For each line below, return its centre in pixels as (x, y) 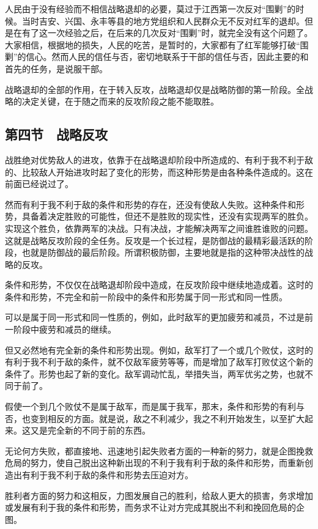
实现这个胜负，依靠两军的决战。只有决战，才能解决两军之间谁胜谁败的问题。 (159, 228)
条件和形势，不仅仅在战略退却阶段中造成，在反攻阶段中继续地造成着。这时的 (159, 285)
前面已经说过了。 (39, 184)
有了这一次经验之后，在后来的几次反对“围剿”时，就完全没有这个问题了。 (167, 33)
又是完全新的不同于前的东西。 (90, 430)
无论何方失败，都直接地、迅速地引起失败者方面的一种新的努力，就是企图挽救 (159, 450)
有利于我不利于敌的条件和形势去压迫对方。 (107, 475)
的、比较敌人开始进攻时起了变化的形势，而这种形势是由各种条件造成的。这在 (159, 172)
